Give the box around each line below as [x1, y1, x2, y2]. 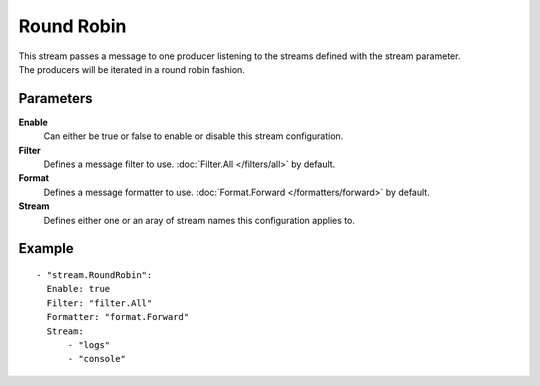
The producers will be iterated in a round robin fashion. [18, 63, 245, 75]
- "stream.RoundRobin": [36, 269, 153, 280]
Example [18, 240, 74, 257]
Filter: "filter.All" [46, 297, 153, 309]
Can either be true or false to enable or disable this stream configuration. [43, 130, 344, 142]
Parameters [18, 90, 93, 107]
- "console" [67, 353, 127, 365]
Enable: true [46, 283, 111, 295]
